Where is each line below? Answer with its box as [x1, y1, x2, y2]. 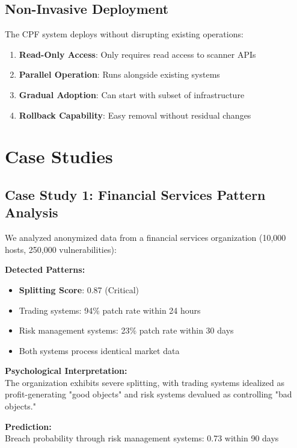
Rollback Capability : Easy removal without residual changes [19, 108, 251, 121]
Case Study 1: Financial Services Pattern [5, 185, 266, 204]
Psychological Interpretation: [5, 364, 127, 377]
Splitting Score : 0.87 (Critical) [19, 283, 139, 296]
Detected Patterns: [5, 263, 85, 276]
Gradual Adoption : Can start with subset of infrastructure [19, 88, 245, 101]
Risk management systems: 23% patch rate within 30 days [19, 324, 234, 337]
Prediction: [5, 420, 52, 432]
